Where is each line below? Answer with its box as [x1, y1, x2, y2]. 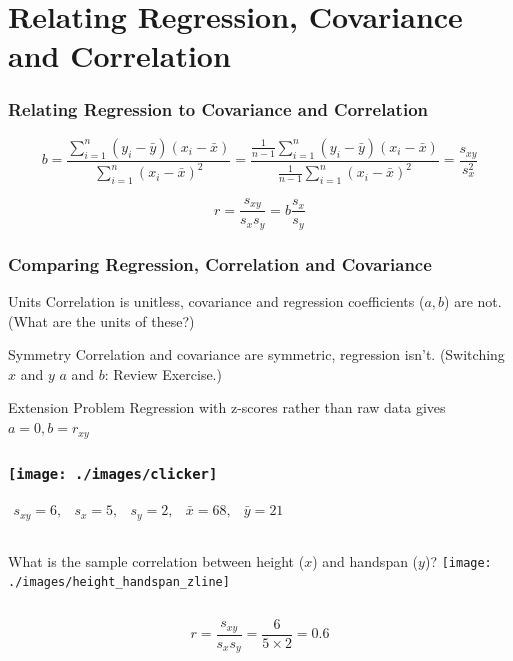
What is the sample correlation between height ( [8, 550, 305, 571]
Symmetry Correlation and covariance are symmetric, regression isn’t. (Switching [8, 344, 505, 365]
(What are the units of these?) [8, 310, 195, 331]
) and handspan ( [312, 550, 419, 571]
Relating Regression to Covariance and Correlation [8, 97, 428, 122]
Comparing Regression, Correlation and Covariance [8, 251, 432, 276]
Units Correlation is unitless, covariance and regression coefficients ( [8, 291, 425, 312]
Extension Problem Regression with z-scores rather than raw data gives [8, 397, 446, 418]
